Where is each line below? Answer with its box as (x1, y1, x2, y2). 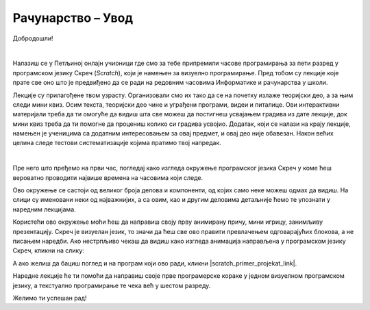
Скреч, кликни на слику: (12, 246, 85, 255)
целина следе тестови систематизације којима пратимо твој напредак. (12, 139, 222, 147)
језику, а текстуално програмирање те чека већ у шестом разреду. (12, 281, 211, 289)
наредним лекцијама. (12, 205, 77, 214)
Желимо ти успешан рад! (12, 294, 87, 302)
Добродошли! (12, 34, 53, 42)
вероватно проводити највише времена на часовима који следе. (12, 173, 203, 181)
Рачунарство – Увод (12, 10, 134, 25)
